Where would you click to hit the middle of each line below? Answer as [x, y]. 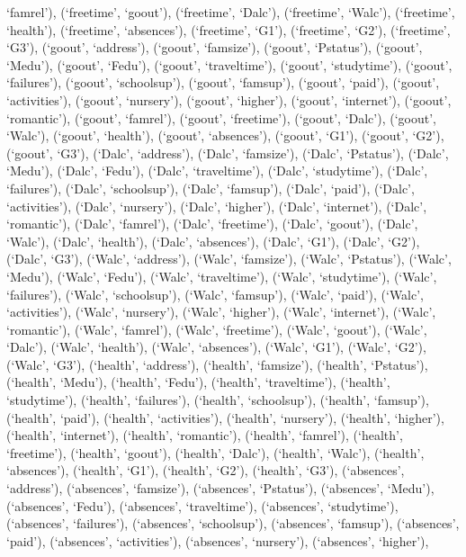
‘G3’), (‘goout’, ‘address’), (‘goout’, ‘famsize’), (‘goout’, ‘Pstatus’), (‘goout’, [215, 47]
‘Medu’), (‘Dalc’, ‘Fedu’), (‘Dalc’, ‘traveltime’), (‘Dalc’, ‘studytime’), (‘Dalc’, [217, 171]
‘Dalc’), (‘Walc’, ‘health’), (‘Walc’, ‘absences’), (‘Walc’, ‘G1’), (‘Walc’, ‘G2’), [216, 347]
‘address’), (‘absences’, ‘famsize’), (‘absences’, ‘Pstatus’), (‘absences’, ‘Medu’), [220, 488]
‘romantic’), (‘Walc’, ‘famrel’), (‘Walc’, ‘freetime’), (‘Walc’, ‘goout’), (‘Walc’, [217, 329]
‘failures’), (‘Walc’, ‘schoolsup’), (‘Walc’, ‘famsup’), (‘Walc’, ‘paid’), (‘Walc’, [215, 294]
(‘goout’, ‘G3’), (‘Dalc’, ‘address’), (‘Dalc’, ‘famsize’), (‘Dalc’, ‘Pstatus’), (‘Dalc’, [228, 153]
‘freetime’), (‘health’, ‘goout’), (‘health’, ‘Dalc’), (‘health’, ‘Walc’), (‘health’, [215, 452]
